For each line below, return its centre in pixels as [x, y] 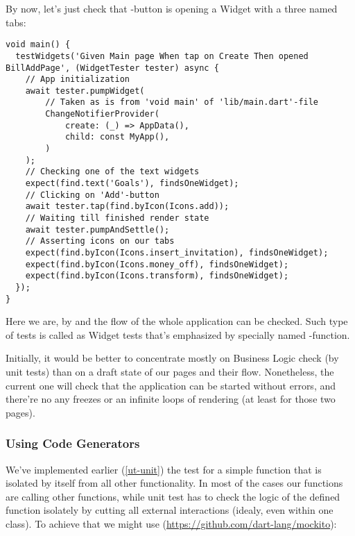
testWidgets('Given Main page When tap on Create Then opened [162, 56]
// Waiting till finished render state [117, 218]
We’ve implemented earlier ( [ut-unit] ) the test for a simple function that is [164, 469]
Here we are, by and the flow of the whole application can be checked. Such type [177, 321]
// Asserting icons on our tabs [100, 241]
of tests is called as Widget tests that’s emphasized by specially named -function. [178, 334]
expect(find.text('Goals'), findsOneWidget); [132, 184]
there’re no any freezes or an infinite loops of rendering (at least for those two [171, 399]
